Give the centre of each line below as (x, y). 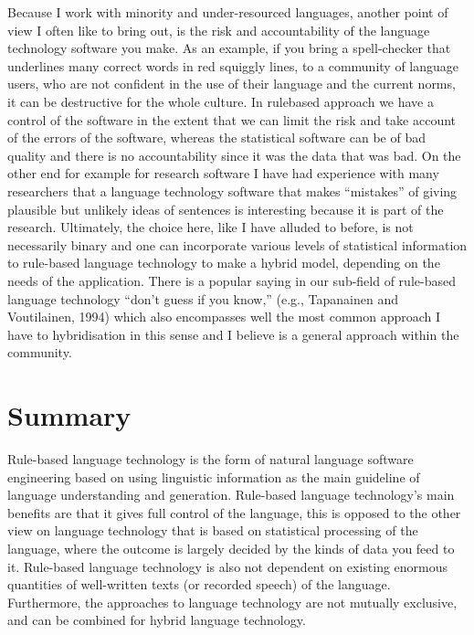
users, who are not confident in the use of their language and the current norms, (232, 84)
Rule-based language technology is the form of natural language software (211, 459)
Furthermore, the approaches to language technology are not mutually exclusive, (232, 602)
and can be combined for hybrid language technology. (157, 620)
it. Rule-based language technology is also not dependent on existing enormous (228, 566)
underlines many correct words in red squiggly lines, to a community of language (233, 65)
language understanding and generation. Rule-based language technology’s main (231, 495)
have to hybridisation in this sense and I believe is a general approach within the (233, 334)
